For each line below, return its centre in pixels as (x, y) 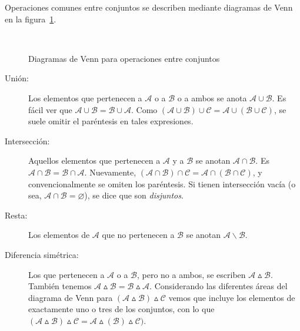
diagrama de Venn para (71, 297)
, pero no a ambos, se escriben (191, 274)
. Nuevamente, (110, 172)
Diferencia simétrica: (42, 254)
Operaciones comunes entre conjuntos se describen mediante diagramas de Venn (149, 7)
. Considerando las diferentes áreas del (219, 286)
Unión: (17, 78)
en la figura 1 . (31, 19)
